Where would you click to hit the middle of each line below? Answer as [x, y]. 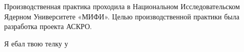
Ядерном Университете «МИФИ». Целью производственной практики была [122, 16]
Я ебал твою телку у [36, 43]
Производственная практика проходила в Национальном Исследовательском [122, 6]
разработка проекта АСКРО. [48, 26]
